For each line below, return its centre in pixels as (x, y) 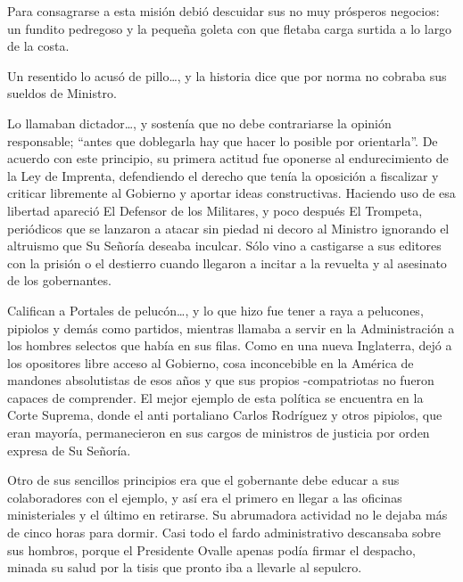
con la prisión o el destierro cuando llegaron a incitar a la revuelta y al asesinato (227, 262)
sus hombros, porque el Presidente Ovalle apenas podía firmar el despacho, (211, 549)
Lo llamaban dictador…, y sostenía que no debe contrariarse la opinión (199, 123)
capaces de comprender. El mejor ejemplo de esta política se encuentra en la (215, 397)
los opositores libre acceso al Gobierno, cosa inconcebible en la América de (211, 362)
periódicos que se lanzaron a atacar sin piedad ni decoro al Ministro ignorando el (228, 228)
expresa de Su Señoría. (69, 450)
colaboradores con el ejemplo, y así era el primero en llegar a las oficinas (205, 497)
